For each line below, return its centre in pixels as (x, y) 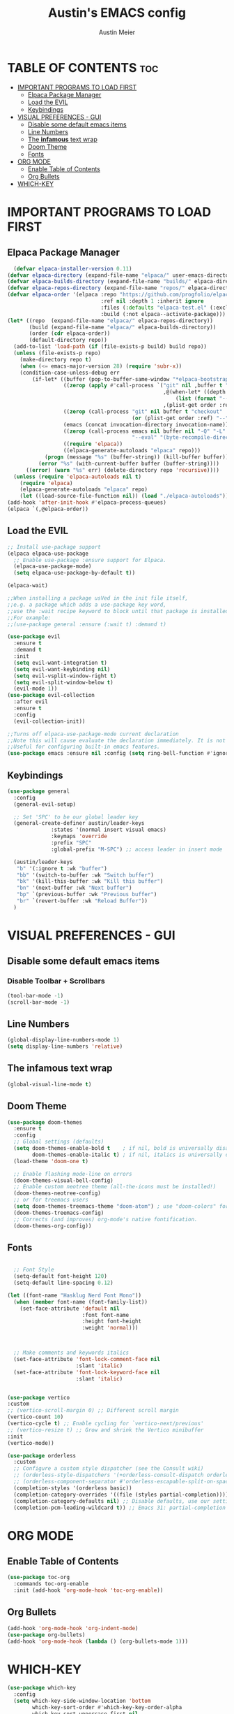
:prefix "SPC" (71, 843)
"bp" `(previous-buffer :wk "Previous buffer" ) (87, 895)
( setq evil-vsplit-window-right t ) (65, 676)
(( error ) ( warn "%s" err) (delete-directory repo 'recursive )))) (122, 470)
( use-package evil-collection (51, 696)
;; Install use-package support (54, 547)
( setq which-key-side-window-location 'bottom (82, 1701)
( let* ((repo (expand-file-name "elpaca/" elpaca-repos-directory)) (110, 321)
